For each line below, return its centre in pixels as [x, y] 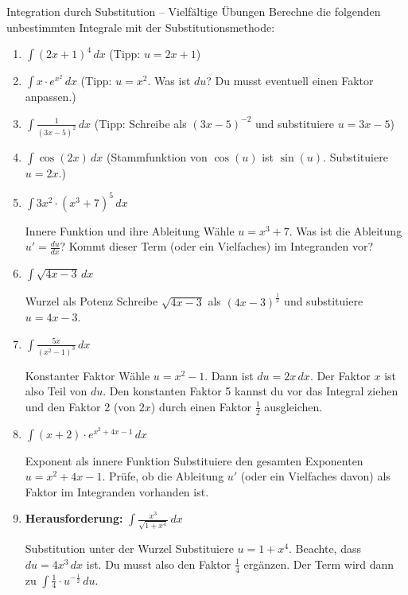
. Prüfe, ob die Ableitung [163, 476]
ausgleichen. [293, 406]
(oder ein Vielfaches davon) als [315, 476]
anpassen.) [51, 97]
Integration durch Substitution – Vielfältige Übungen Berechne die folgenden [194, 11]
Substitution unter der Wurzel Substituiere [129, 548]
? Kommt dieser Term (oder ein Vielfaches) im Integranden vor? [217, 246]
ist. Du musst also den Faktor [159, 564]
